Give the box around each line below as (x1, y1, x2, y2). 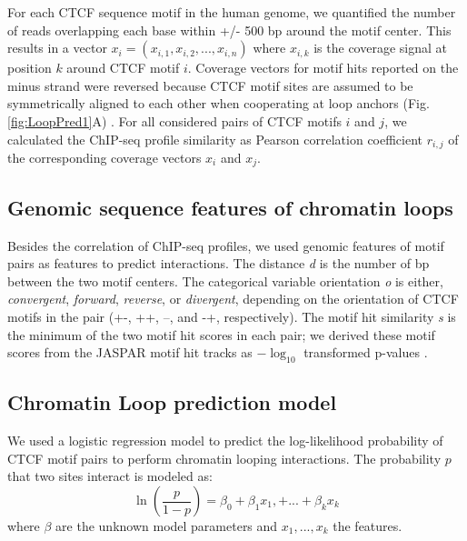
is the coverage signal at (313, 38, 447, 57)
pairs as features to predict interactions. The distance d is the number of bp (7, 254, 430, 273)
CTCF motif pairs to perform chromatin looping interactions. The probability (7, 448, 442, 467)
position (7, 58, 52, 77)
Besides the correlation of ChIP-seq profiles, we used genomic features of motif (7, 235, 444, 255)
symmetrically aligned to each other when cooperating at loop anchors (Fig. (7, 94, 430, 113)
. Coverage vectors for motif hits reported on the (187, 58, 459, 77)
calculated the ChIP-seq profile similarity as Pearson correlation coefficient (7, 129, 423, 148)
